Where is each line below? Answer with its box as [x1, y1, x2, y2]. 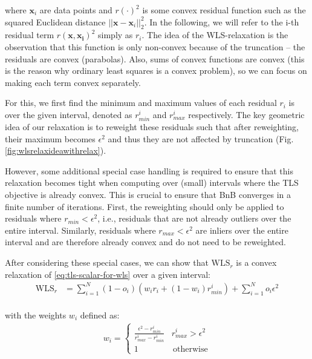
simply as [98, 28, 133, 41]
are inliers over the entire [195, 223, 288, 236]
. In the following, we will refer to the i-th [144, 15, 299, 28]
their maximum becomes [5, 132, 96, 145]
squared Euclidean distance [5, 15, 106, 28]
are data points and [39, 4, 112, 16]
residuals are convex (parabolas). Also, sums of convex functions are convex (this [5, 52, 305, 65]
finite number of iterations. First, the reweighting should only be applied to [5, 200, 284, 212]
